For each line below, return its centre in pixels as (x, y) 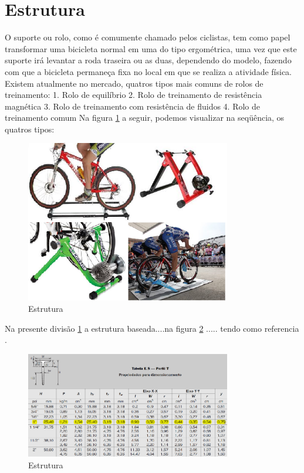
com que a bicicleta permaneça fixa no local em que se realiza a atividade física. (148, 71)
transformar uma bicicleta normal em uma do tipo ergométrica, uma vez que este (151, 48)
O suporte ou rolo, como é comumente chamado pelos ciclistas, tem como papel (148, 37)
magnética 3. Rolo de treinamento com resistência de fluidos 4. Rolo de (133, 106)
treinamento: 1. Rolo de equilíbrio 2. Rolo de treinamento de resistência (134, 95)
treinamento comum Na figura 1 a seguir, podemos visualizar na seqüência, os (145, 118)
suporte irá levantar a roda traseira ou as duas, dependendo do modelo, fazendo (148, 60)
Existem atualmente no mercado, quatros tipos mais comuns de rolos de (134, 83)
